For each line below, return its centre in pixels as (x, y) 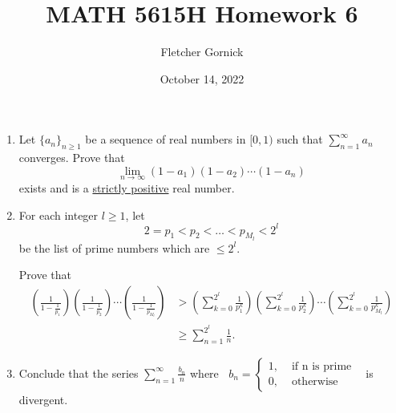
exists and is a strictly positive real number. (127, 187)
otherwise (315, 382)
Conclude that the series (79, 373)
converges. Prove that (72, 158)
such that (300, 139)
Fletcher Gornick (202, 52)
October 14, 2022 (202, 78)
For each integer (59, 215)
